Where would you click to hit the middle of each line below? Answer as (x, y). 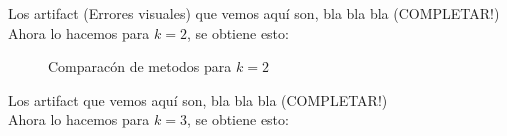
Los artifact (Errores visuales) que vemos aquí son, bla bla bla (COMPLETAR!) (254, 13)
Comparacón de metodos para (140, 66)
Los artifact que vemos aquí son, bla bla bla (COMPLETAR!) (198, 99)
